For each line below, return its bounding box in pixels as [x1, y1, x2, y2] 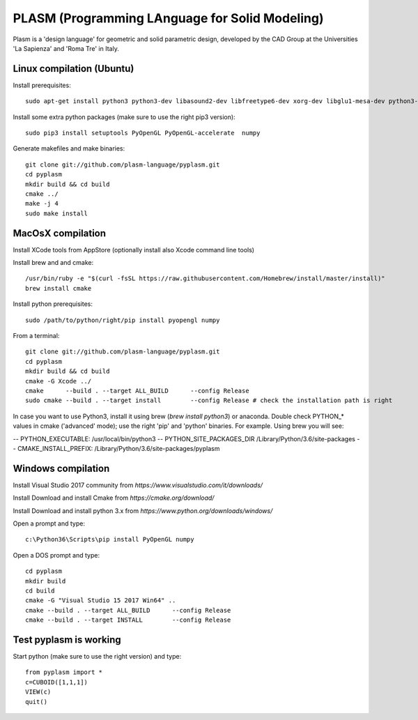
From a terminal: [13, 332, 60, 339]
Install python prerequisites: [13, 300, 93, 308]
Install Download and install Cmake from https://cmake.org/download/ [13, 493, 215, 502]
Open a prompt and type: [13, 519, 85, 528]
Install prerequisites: [13, 81, 71, 89]
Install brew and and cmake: [13, 259, 94, 267]
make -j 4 [25, 199, 59, 208]
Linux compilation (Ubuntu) [13, 63, 134, 75]
